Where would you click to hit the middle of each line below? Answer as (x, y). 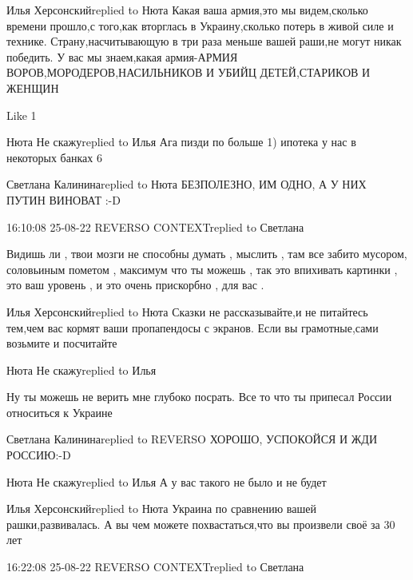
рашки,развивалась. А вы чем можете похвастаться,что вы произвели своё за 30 (201, 524)
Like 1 (22, 115)
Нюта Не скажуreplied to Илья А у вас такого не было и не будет (167, 481)
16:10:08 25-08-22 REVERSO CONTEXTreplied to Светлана (155, 226)
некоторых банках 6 (54, 157)
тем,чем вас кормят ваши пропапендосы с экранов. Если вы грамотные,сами (193, 327)
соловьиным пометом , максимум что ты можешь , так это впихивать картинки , (202, 269)
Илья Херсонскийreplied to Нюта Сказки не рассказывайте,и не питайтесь (187, 311)
